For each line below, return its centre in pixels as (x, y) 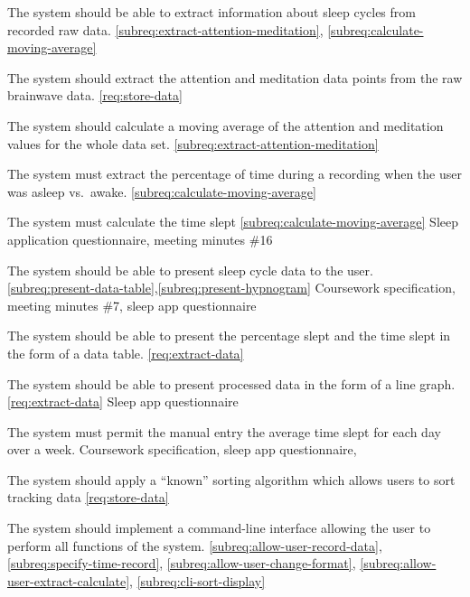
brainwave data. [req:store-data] (95, 95)
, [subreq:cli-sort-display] (197, 580)
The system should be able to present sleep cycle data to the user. (190, 270)
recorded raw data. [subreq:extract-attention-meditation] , (165, 29)
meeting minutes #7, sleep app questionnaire (132, 305)
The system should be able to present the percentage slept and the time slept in (229, 336)
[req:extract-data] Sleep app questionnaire (123, 401)
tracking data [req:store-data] (88, 497)
